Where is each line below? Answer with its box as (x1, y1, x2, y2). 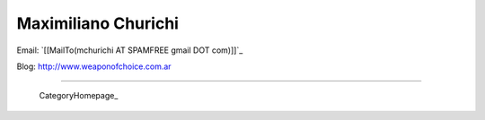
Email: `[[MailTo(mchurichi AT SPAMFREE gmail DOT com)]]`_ (16, 45, 243, 56)
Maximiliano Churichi (16, 13, 180, 33)
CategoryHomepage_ (39, 90, 119, 101)
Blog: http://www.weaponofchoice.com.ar (16, 61, 172, 72)
